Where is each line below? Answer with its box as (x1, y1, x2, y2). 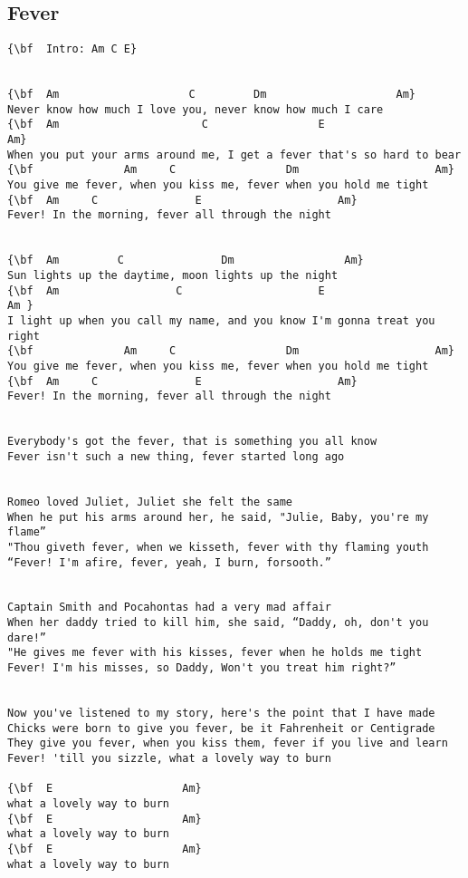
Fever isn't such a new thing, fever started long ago (7, 449, 345, 463)
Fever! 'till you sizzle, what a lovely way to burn (7, 752, 331, 766)
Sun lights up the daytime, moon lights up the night (7, 269, 339, 283)
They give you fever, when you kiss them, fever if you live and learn (7, 737, 448, 750)
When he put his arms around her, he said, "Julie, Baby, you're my (7, 510, 429, 524)
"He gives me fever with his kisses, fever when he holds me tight (7, 646, 423, 660)
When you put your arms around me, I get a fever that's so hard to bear (7, 148, 462, 161)
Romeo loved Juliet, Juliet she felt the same (7, 495, 292, 508)
